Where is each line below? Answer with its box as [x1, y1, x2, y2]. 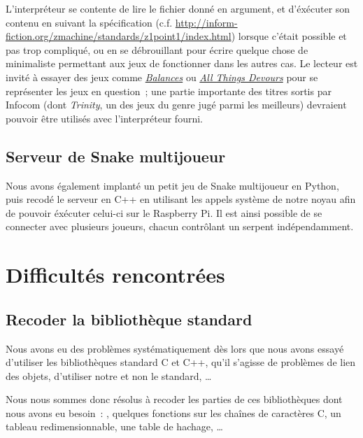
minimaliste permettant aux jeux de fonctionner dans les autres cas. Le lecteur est [6, 56, 358, 71]
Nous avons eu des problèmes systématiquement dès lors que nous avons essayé [6, 341, 344, 355]
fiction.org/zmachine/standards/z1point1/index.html [6, 29, 232, 43]
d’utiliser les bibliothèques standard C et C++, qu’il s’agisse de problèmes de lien [6, 355, 356, 369]
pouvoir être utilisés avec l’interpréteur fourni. [6, 111, 203, 125]
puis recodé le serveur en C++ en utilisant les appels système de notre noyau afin [6, 192, 356, 206]
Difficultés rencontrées [6, 260, 225, 289]
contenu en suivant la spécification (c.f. [6, 15, 173, 29]
